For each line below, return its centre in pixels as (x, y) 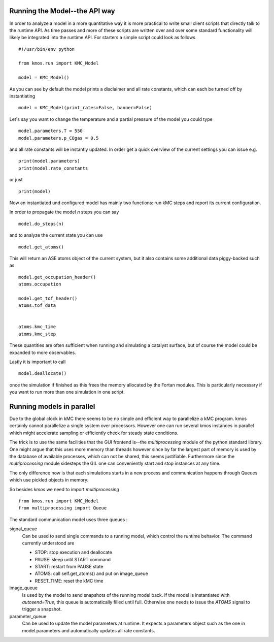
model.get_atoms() (41, 247)
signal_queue (23, 529)
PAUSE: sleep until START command (73, 559)
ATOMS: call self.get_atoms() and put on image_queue (91, 573)
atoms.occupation (40, 284)
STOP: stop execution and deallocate (74, 552)
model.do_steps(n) (41, 224)
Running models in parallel (52, 406)
